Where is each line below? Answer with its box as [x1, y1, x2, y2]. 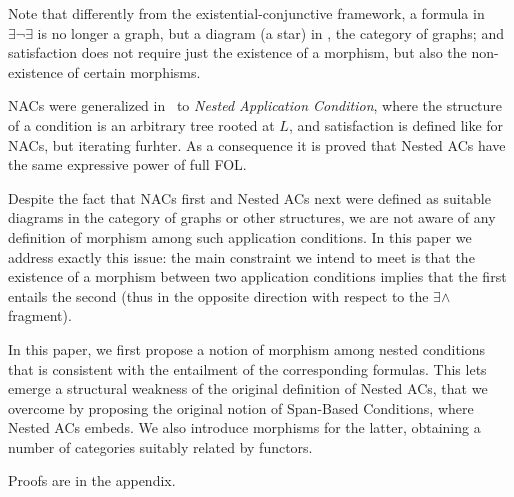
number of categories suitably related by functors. [8, 436, 313, 457]
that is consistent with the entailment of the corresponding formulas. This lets [8, 358, 487, 379]
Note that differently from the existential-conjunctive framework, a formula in [8, 3, 485, 23]
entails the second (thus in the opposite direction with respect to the [8, 285, 429, 306]
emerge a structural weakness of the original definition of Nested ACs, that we [8, 378, 488, 399]
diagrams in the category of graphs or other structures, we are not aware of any [8, 207, 496, 228]
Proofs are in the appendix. [8, 470, 176, 491]
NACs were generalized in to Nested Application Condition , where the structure [8, 95, 503, 116]
